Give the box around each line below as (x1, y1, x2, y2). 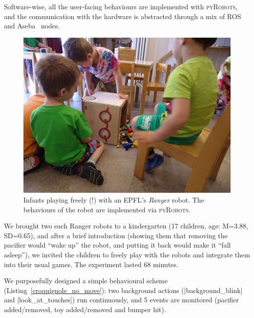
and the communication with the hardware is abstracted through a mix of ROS (4, 11, 241, 21)
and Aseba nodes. (4, 21, 60, 31)
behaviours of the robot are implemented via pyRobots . (23, 204, 190, 214)
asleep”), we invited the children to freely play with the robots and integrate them (4, 250, 250, 260)
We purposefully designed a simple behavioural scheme (4, 275, 168, 286)
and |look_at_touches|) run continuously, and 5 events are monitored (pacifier (4, 295, 239, 305)
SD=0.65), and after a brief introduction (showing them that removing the (4, 230, 228, 240)
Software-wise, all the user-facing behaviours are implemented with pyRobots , (4, 1, 238, 11)
